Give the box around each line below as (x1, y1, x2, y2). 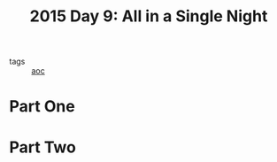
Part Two (9, 137, 77, 157)
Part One (9, 96, 75, 117)
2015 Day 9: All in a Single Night (29, 6, 268, 27)
